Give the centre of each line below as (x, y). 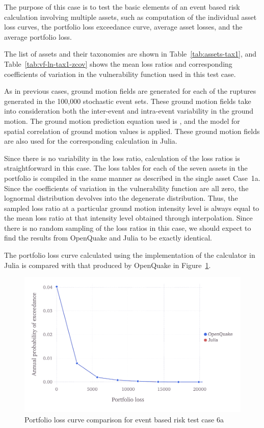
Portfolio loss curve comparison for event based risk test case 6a (124, 419)
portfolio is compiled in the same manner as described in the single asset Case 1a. (132, 178)
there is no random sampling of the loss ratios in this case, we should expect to (128, 228)
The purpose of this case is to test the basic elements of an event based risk (122, 7)
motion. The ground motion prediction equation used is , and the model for (122, 121)
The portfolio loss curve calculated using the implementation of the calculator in (130, 255)
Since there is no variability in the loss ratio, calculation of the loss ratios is (122, 158)
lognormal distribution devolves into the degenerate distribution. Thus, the (121, 198)
